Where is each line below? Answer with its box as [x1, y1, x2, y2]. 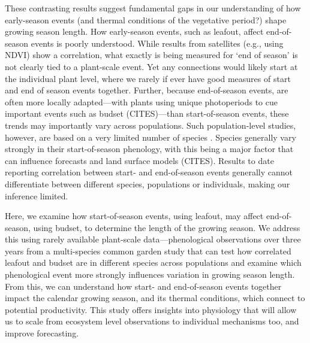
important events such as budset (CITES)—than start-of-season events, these [5, 107, 289, 120]
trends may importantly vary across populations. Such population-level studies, [5, 119, 296, 131]
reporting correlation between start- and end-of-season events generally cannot [5, 166, 293, 178]
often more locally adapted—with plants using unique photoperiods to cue [5, 95, 278, 108]
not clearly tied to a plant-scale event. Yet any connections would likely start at [5, 60, 298, 72]
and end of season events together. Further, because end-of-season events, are [5, 84, 288, 96]
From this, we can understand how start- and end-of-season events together [5, 280, 282, 292]
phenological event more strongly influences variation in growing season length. [5, 268, 295, 281]
